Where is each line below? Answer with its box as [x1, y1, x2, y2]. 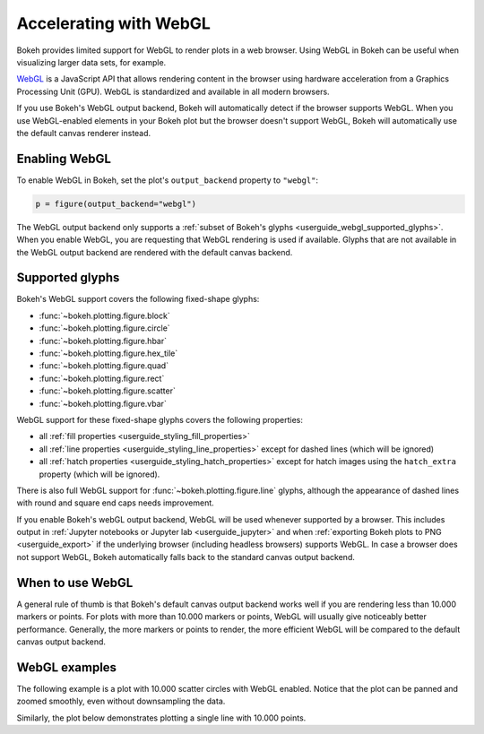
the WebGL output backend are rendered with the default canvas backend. [16, 246, 293, 257]
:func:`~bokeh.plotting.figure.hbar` [39, 335, 168, 346]
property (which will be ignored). [39, 469, 160, 479]
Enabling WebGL [16, 151, 112, 166]
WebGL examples [16, 660, 117, 675]
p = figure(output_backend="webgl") [35, 198, 197, 209]
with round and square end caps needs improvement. [16, 497, 214, 508]
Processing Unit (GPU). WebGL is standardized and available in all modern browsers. [16, 86, 331, 97]
